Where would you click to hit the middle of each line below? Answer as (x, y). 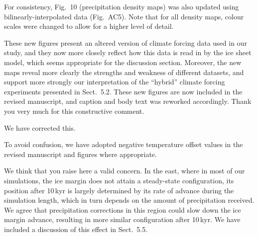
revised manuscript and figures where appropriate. (80, 154)
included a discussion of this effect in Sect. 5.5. (76, 229)
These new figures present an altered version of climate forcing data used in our (126, 42)
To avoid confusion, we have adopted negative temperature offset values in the (124, 144)
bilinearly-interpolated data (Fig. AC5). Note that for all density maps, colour (124, 16)
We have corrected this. (40, 127)
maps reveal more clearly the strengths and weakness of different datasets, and (124, 72)
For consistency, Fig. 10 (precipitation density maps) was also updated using (122, 6)
